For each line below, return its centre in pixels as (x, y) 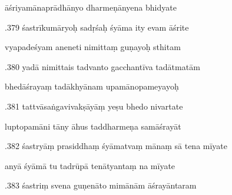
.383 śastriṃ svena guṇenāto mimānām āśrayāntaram (101, 185)
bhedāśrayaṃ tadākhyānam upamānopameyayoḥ (92, 86)
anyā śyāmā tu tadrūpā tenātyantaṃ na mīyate (90, 165)
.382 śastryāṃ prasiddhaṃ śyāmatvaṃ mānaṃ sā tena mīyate (116, 146)
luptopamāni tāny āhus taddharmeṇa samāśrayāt (93, 126)
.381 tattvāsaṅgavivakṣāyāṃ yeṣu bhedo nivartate (94, 106)
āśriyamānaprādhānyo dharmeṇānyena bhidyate (91, 7)
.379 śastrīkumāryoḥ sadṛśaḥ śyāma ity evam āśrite (97, 27)
